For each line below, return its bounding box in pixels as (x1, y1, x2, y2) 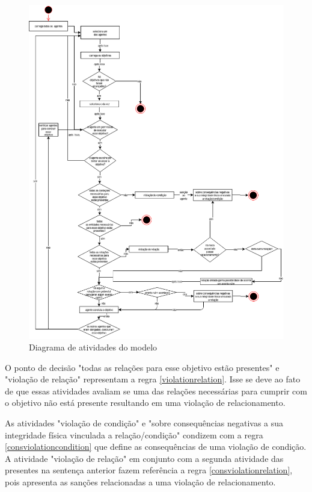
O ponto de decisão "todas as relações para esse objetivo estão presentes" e (5, 361, 280, 373)
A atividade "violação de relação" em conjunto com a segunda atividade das (5, 452, 284, 464)
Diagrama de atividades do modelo (29, 341, 158, 353)
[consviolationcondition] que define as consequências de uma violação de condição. (5, 440, 307, 453)
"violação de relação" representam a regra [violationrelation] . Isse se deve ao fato (5, 373, 301, 385)
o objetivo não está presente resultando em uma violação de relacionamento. (5, 396, 286, 409)
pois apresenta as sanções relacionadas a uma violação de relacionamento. (5, 476, 276, 488)
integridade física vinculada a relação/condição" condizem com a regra (5, 428, 263, 441)
